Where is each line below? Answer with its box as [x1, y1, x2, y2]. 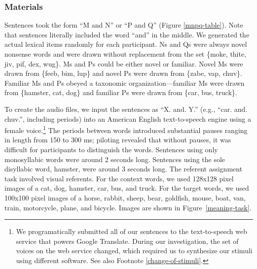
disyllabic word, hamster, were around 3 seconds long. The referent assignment [4, 164, 243, 174]
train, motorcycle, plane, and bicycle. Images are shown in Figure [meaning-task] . [4, 202, 252, 212]
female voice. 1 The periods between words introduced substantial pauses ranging [4, 124, 248, 135]
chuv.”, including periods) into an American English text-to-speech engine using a [4, 113, 251, 124]
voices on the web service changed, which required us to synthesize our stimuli [16, 245, 253, 256]
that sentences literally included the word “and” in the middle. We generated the [4, 29, 250, 39]
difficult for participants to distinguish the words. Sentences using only [4, 144, 218, 154]
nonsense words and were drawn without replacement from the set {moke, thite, [4, 49, 247, 59]
